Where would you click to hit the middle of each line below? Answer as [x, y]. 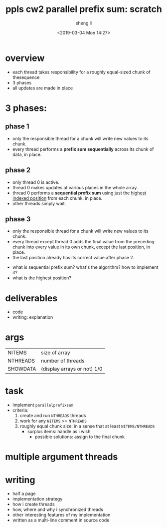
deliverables [31, 298]
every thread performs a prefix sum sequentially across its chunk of [83, 149]
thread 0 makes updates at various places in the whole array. [75, 187]
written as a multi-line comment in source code [61, 520]
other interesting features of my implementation [61, 515]
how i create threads [33, 504]
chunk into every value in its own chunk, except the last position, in [81, 247]
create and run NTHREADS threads [53, 416]
